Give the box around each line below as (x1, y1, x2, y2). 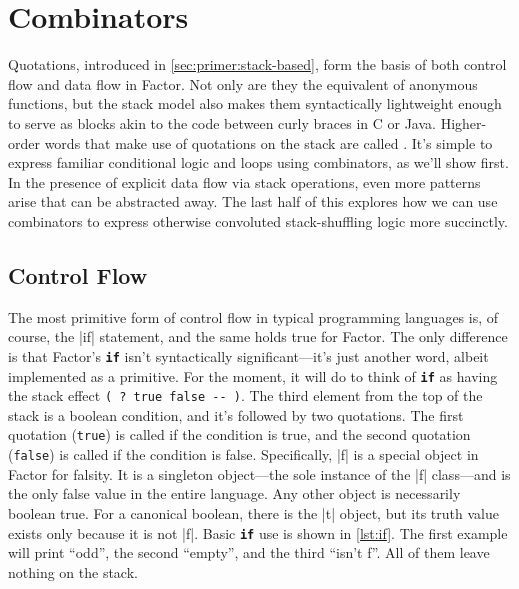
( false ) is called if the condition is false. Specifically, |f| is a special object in (8, 444, 479, 465)
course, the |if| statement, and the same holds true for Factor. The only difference (8, 326, 508, 347)
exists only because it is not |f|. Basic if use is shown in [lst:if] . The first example (8, 522, 508, 543)
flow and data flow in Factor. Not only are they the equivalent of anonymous (8, 73, 478, 94)
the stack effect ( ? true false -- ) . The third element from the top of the (8, 385, 483, 406)
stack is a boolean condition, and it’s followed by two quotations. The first (8, 404, 464, 425)
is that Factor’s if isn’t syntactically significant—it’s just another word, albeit (8, 345, 489, 366)
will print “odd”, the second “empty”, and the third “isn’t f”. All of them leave (8, 542, 490, 563)
